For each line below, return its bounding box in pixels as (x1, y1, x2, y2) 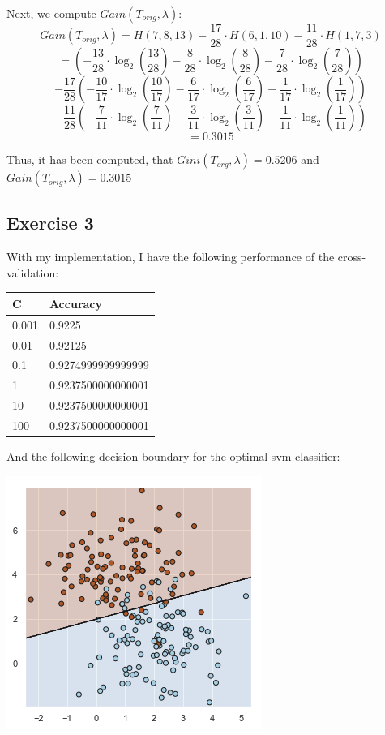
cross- (337, 248, 366, 265)
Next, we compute (6, 5, 96, 21)
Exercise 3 (6, 210, 94, 235)
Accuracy (49, 294, 102, 312)
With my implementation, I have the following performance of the (6, 248, 335, 265)
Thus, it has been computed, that (6, 151, 173, 168)
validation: (6, 264, 59, 281)
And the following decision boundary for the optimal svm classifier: (6, 448, 340, 465)
